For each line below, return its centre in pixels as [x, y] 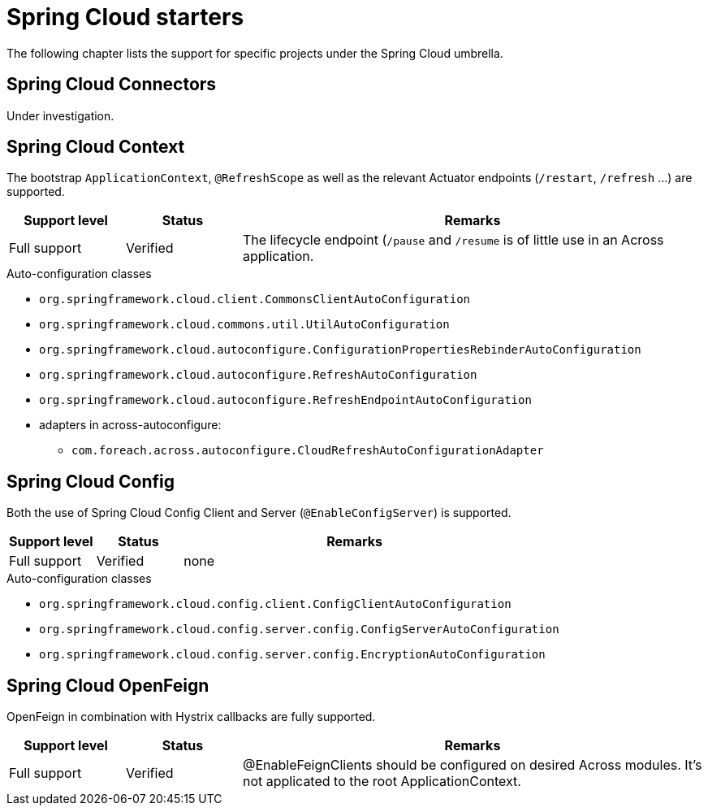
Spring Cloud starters [125, 17]
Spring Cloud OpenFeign [108, 685]
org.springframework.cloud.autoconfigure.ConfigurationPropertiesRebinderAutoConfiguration [340, 350]
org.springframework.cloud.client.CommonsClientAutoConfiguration [255, 300]
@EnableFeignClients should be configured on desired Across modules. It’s [472, 765]
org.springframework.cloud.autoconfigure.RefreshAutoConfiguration [258, 375]
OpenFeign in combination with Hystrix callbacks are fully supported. [191, 717]
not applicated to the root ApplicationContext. [382, 782]
